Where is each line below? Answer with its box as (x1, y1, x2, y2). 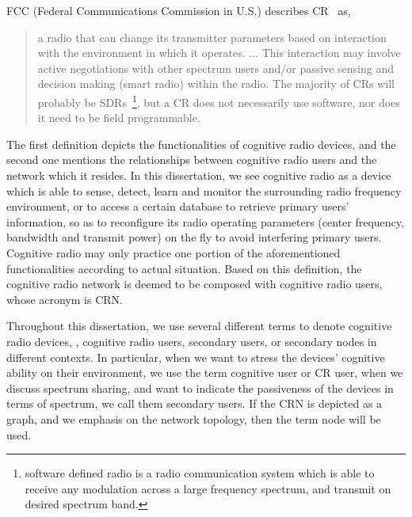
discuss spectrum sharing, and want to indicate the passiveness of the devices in (6, 379, 394, 396)
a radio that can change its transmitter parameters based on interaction (37, 29, 387, 45)
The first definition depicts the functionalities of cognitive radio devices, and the (6, 135, 396, 152)
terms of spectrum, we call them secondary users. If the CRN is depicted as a (6, 395, 383, 412)
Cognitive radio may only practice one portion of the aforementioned (6, 244, 341, 260)
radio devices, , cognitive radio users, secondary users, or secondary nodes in (6, 333, 377, 349)
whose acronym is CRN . (6, 291, 123, 307)
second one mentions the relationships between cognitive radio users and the (6, 151, 377, 168)
